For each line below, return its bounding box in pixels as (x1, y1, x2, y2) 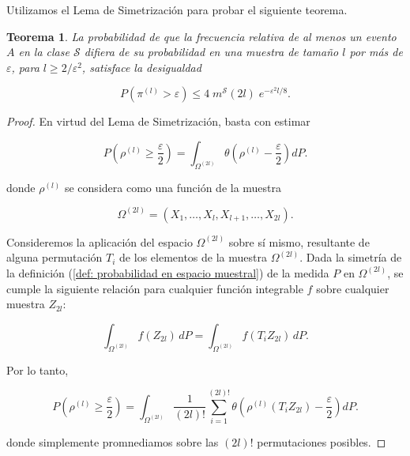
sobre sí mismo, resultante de (228, 233, 370, 250)
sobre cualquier (316, 280, 389, 296)
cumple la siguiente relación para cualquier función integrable (6, 280, 303, 296)
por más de (349, 43, 403, 60)
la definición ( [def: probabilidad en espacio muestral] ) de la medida (6, 264, 329, 281)
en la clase (18, 43, 70, 60)
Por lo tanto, (6, 361, 69, 378)
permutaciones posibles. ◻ (257, 434, 386, 450)
